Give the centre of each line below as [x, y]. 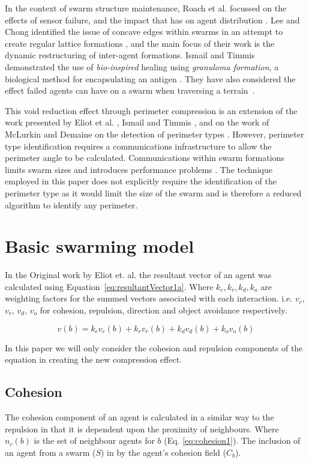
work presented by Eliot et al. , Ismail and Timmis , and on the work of [137, 122]
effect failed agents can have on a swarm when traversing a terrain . [130, 90]
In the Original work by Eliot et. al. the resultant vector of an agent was [138, 275]
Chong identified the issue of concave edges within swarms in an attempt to [144, 32]
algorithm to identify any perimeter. [71, 204]
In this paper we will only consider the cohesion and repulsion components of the [154, 347]
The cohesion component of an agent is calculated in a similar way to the [139, 416]
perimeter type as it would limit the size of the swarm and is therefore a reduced [153, 192]
